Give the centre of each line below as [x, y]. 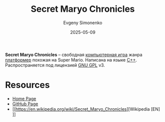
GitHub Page [25, 104]
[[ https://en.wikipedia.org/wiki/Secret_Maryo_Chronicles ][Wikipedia [81, 109]
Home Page [24, 98]
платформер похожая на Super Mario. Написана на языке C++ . [71, 60]
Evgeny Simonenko [83, 23]
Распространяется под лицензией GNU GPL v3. [55, 65]
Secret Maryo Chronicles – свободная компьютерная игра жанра [74, 55]
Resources [28, 85]
